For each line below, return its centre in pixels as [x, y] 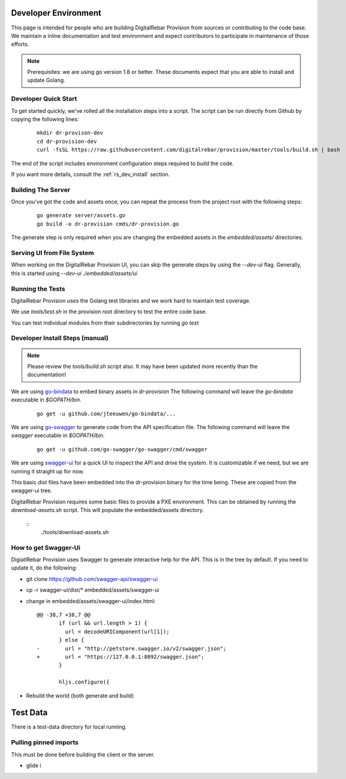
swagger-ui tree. [31, 491]
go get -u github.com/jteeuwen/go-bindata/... [106, 414]
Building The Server [41, 190]
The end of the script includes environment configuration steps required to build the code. [122, 163]
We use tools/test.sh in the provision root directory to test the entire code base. [109, 311]
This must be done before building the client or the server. [83, 754]
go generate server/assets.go [81, 215]
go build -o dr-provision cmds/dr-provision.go [108, 224]
